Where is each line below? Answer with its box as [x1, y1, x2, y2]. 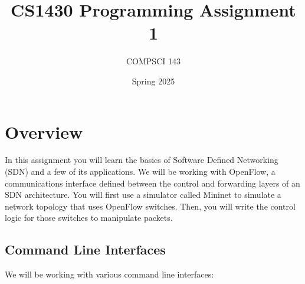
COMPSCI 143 [126, 55, 181, 67]
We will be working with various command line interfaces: [5, 268, 214, 280]
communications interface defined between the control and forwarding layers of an [5, 177, 300, 189]
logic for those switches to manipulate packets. [5, 211, 173, 224]
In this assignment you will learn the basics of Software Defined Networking [5, 154, 278, 166]
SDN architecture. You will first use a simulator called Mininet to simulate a [5, 188, 281, 201]
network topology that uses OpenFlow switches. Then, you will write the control [5, 200, 296, 212]
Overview [5, 119, 83, 143]
